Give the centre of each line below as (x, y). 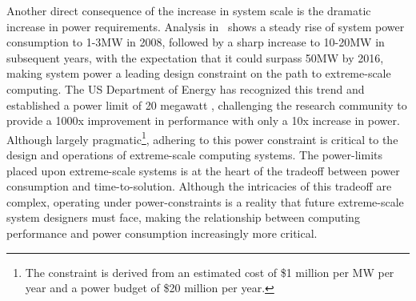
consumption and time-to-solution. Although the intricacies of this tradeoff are (199, 186)
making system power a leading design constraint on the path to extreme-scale (199, 73)
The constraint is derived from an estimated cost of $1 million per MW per (210, 272)
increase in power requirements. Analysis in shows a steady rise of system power (206, 26)
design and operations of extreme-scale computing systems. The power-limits (194, 155)
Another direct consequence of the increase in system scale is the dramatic (189, 10)
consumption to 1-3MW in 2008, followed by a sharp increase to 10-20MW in (196, 42)
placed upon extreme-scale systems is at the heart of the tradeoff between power (203, 170)
